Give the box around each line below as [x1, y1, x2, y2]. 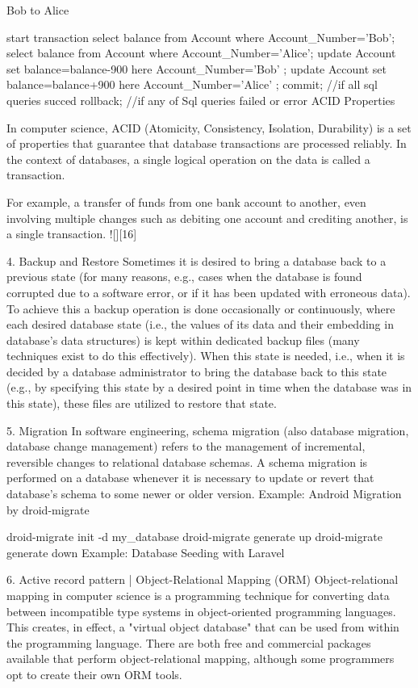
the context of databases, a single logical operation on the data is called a [6, 150, 370, 167]
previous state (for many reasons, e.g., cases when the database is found [6, 268, 362, 285]
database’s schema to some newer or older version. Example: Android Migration [6, 485, 402, 502]
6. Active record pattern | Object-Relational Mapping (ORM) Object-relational [6, 571, 399, 588]
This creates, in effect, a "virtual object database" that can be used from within [6, 619, 399, 636]
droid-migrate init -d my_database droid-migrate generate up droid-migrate [6, 528, 382, 545]
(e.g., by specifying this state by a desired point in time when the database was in [6, 379, 412, 396]
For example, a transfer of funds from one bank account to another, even [6, 193, 366, 210]
